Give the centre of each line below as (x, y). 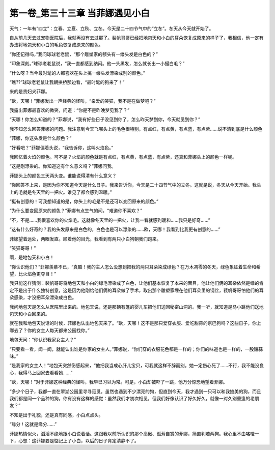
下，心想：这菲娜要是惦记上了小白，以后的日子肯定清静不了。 (74, 440)
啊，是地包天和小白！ (32, 257)
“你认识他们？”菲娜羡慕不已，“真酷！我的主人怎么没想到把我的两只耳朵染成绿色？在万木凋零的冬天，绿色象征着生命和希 (135, 266)
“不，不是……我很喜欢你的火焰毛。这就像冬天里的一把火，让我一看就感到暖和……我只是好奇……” (110, 220)
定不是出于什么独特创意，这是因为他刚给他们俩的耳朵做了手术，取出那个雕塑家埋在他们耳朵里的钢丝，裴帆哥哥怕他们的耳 (136, 290)
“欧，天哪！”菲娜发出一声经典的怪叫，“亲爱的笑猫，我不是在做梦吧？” (82, 101)
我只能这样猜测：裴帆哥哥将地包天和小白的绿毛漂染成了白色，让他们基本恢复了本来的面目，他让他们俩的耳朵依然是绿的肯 (136, 283)
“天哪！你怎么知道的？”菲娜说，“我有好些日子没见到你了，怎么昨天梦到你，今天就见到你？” (105, 119)
